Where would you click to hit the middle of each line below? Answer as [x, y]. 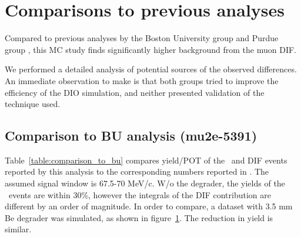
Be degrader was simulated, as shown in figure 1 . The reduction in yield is [139, 217]
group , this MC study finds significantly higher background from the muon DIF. [150, 49]
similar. [18, 229]
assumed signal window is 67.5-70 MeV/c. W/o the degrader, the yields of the [145, 183]
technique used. [33, 104]
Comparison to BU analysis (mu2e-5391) [131, 136]
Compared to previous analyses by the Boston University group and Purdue [142, 38]
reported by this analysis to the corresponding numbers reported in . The [137, 171]
